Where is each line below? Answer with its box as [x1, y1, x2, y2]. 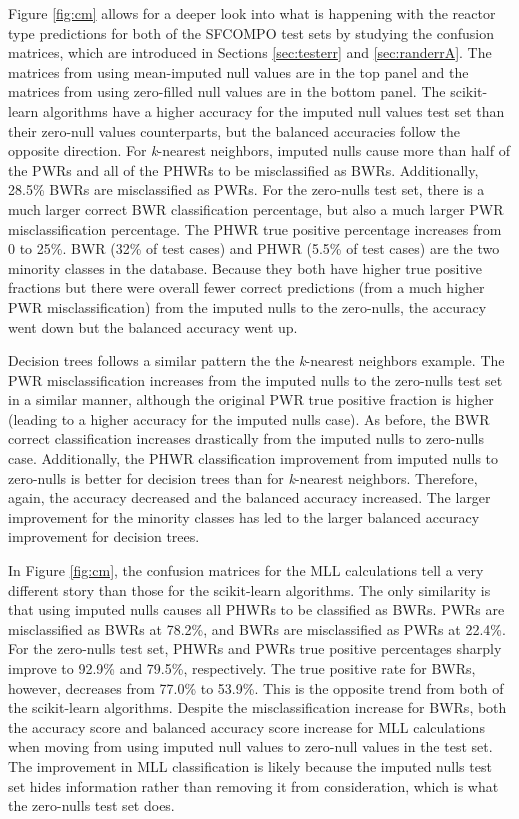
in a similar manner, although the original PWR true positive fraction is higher [8, 389, 494, 410]
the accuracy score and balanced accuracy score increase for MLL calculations [8, 716, 485, 737]
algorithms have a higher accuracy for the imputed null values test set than [43, 100, 505, 121]
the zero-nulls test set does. [8, 795, 175, 816]
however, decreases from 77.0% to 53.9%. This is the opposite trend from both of [8, 677, 504, 698]
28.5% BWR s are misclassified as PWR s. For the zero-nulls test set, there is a [8, 179, 485, 200]
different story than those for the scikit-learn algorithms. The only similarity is [8, 579, 491, 600]
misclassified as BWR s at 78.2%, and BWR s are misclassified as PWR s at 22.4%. [8, 618, 506, 639]
